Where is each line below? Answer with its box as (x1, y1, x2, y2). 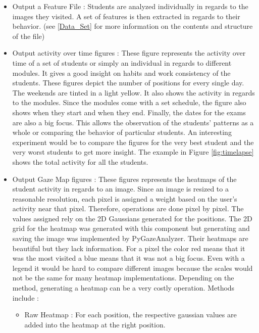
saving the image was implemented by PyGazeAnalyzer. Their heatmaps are (12, 233, 248, 244)
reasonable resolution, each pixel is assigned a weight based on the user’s (12, 193, 237, 204)
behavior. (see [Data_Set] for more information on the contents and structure (12, 21, 253, 31)
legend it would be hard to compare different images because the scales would (12, 262, 253, 273)
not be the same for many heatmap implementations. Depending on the (12, 272, 234, 283)
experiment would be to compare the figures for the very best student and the (12, 136, 254, 147)
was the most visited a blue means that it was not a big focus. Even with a (12, 253, 245, 263)
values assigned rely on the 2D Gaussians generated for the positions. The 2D (12, 213, 252, 223)
